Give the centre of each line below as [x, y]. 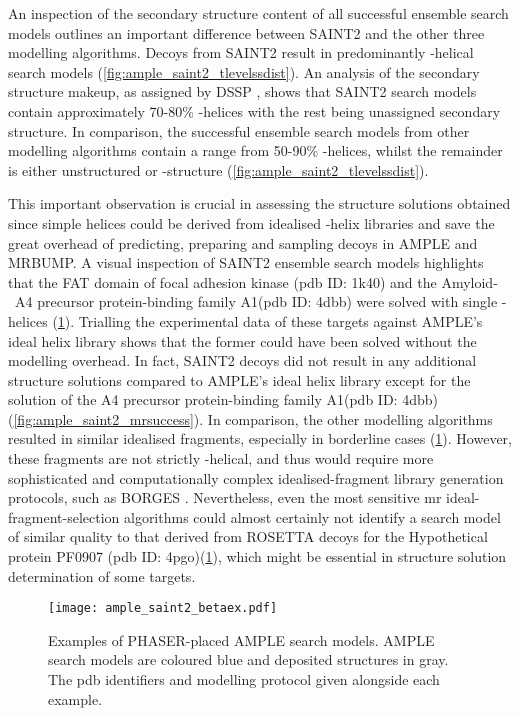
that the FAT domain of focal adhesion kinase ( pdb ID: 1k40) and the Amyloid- [253, 281]
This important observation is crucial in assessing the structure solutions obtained [259, 203]
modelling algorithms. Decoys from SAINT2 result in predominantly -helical [241, 52]
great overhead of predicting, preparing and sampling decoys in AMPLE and [243, 242]
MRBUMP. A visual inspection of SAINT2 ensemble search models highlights [246, 262]
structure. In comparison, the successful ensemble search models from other [239, 130]
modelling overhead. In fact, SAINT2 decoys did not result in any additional [242, 360]
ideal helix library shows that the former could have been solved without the [242, 340]
